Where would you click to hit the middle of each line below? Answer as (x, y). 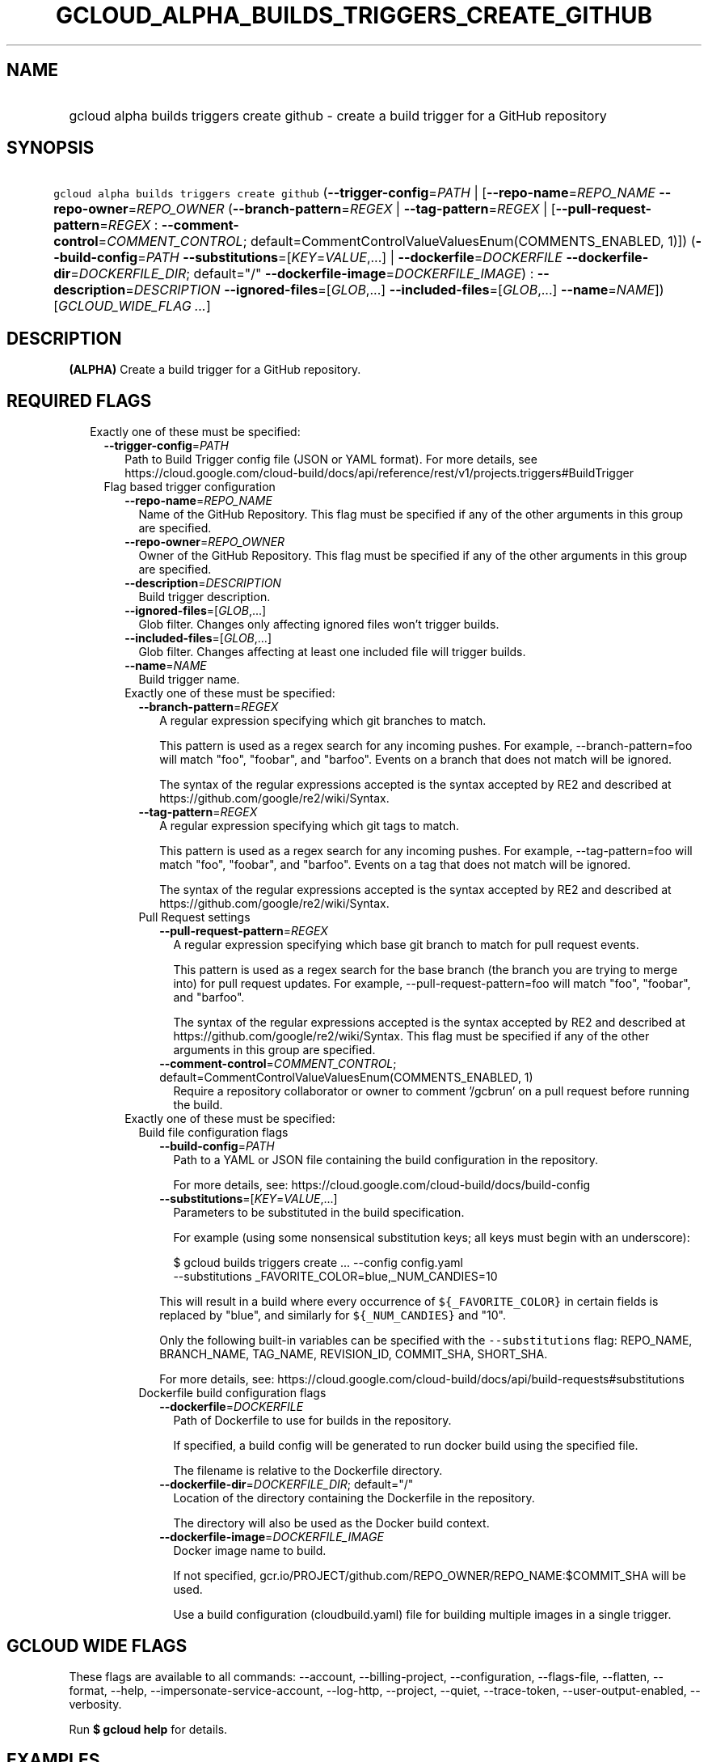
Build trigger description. (204, 597)
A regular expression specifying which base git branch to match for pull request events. (406, 945)
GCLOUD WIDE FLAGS (97, 1646)
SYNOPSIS (51, 148)
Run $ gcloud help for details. (148, 1729)
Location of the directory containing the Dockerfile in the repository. (354, 1498)
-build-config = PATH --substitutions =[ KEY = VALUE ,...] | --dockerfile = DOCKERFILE (308, 258)
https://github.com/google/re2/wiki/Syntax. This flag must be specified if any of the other (411, 1036)
